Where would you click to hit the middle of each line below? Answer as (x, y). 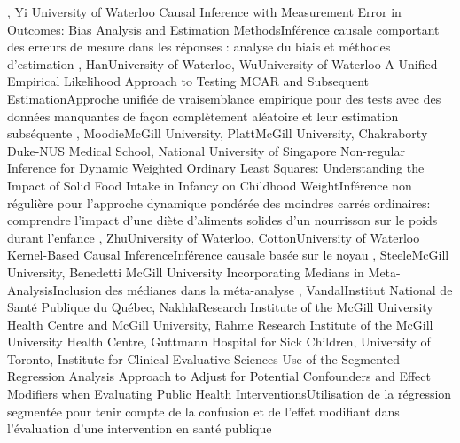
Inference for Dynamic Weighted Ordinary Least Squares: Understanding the (216, 168)
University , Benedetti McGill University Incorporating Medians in (186, 272)
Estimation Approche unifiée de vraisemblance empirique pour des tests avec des (224, 98)
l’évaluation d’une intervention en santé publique (140, 428)
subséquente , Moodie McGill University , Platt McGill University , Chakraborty (218, 133)
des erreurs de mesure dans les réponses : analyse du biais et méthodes (199, 47)
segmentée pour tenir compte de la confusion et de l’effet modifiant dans (203, 411)
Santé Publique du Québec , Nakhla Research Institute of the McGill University (220, 307)
